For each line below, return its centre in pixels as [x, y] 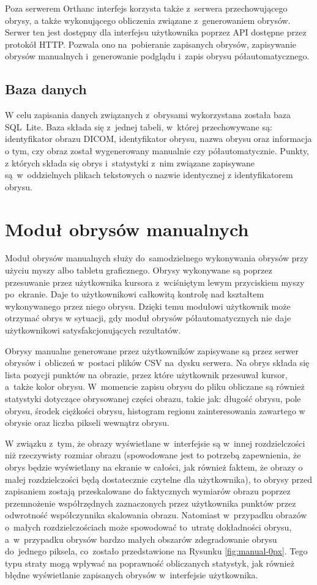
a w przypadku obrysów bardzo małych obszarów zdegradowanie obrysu [141, 539]
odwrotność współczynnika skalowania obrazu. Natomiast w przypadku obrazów [156, 515]
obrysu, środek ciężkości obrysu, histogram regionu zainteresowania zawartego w [155, 410]
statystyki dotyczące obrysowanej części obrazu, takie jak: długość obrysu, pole [153, 398]
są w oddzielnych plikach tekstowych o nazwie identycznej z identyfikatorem [149, 175]
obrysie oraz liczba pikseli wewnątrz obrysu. [87, 423]
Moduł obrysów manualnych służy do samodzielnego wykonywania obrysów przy [157, 258]
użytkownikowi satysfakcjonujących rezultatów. [93, 330]
